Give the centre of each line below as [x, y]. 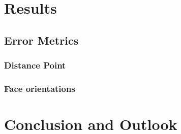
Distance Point [35, 65]
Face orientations [40, 88]
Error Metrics [41, 40]
